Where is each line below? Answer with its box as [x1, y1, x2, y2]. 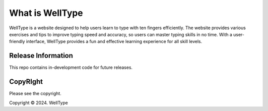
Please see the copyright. [9, 91, 62, 97]
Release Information [9, 52, 73, 60]
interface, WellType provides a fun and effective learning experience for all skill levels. [26, 39, 202, 45]
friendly [9, 39, 25, 45]
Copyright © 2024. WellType [9, 100, 68, 106]
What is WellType [9, 7, 83, 18]
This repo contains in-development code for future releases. [9, 64, 133, 70]
